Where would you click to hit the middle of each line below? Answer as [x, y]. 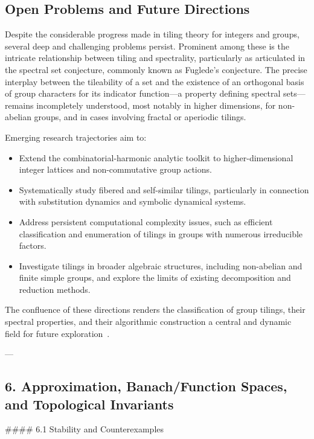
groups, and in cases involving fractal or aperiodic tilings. [140, 117]
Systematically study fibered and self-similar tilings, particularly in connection [164, 189]
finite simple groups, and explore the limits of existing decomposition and [155, 277]
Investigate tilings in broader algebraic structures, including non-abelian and [161, 265]
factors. [33, 245]
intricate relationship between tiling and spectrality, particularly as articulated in [155, 58]
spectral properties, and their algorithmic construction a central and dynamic [148, 322]
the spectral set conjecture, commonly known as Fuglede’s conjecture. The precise [156, 69]
